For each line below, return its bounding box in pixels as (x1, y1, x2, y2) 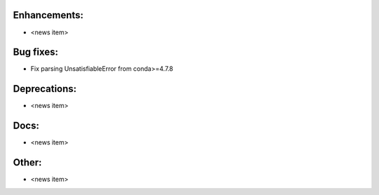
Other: (13, 156, 42, 168)
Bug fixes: (13, 46, 59, 58)
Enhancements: (13, 9, 84, 21)
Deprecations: (13, 83, 77, 95)
